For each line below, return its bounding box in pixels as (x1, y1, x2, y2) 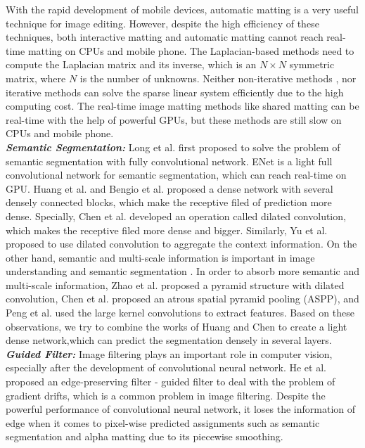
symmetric (289, 57, 335, 72)
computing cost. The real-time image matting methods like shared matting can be (6, 98, 359, 113)
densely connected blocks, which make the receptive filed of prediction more (6, 195, 332, 210)
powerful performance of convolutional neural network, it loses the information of (6, 402, 356, 416)
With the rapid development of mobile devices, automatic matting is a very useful (6, 2, 359, 16)
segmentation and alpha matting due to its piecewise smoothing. (6, 429, 283, 444)
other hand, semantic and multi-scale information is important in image (6, 250, 315, 264)
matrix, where (6, 70, 66, 85)
